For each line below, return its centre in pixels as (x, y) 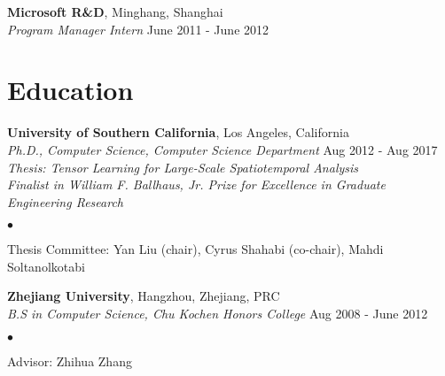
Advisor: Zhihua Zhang (70, 361)
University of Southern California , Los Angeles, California (178, 132)
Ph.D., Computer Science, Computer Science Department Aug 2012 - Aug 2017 (222, 149)
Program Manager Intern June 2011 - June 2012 (138, 29)
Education (70, 90)
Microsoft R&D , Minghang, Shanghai (115, 12)
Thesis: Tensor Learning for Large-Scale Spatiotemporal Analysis (183, 167)
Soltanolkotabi (46, 266)
